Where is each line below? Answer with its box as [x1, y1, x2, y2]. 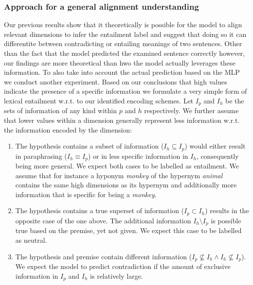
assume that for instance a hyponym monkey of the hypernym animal [15, 170, 223, 180]
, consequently [196, 151, 239, 161]
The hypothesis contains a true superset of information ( [15, 205, 184, 216]
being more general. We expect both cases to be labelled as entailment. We [15, 161, 239, 171]
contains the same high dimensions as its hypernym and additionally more [15, 180, 237, 190]
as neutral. [15, 235, 47, 245]
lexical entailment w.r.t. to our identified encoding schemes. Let [4, 95, 194, 105]
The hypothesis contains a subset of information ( [15, 141, 164, 151]
